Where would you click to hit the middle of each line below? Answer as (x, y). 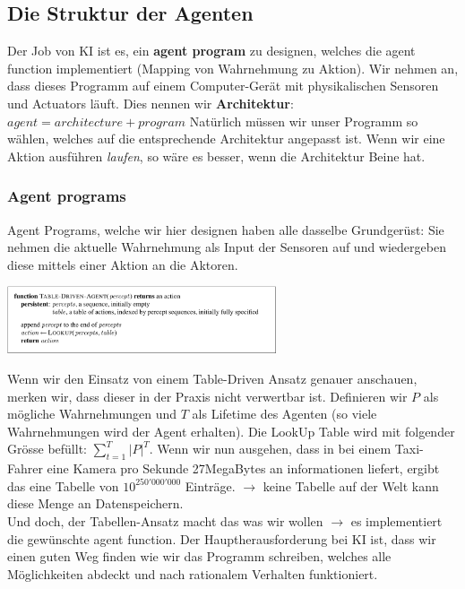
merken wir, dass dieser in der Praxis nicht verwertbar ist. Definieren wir (207, 396)
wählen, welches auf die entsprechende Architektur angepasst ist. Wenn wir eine (226, 139)
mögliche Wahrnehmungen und (92, 414)
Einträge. (210, 485)
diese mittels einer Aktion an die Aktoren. (123, 264)
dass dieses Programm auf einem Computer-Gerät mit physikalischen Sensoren (223, 86)
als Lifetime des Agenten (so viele (284, 414)
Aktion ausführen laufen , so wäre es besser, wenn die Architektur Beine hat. (216, 156)
